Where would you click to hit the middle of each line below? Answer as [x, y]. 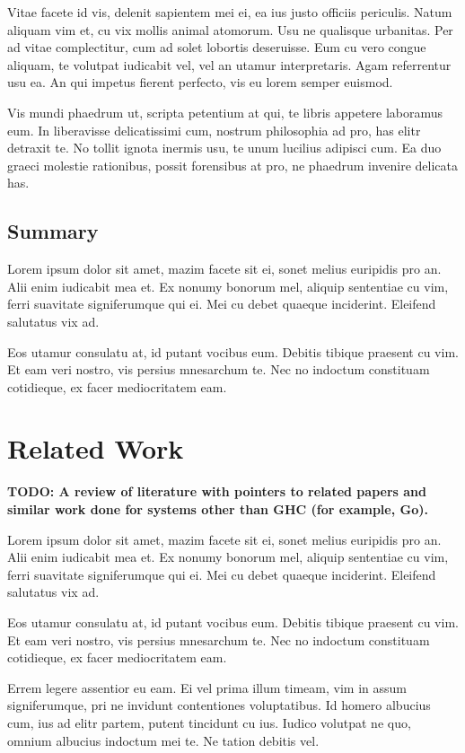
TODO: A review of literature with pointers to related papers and [217, 491]
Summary [53, 231]
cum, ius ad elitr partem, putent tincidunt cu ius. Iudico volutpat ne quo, [209, 722]
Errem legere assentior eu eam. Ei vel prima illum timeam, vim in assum [207, 687]
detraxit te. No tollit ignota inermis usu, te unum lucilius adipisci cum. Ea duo [224, 148]
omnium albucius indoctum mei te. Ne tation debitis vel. [163, 740]
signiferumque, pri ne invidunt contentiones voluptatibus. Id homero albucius [219, 705]
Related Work [96, 448]
